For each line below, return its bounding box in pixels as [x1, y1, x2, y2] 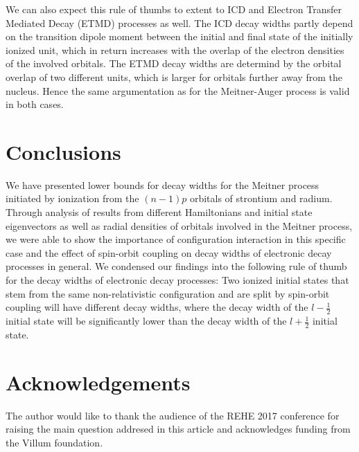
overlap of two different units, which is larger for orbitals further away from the [6, 69, 342, 84]
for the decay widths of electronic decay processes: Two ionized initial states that [6, 273, 349, 287]
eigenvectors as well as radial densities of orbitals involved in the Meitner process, [6, 218, 353, 233]
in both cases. [6, 97, 64, 111]
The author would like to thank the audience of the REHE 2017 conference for [6, 408, 340, 422]
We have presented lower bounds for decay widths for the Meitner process [6, 177, 319, 192]
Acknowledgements [6, 368, 191, 396]
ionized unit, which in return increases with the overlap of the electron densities [6, 42, 344, 57]
